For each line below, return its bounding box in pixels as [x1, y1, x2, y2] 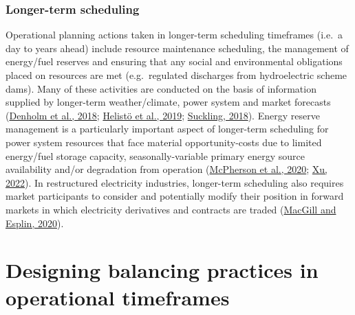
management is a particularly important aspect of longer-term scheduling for [6, 121, 329, 136]
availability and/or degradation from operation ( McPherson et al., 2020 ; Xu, [6, 162, 327, 176]
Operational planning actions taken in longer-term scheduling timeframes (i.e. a [6, 27, 343, 42]
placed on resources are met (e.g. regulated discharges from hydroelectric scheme [6, 68, 347, 82]
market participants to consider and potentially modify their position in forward [6, 189, 344, 203]
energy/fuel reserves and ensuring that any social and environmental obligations [6, 54, 343, 69]
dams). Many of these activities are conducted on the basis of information [6, 81, 316, 95]
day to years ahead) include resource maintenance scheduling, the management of [6, 40, 349, 55]
